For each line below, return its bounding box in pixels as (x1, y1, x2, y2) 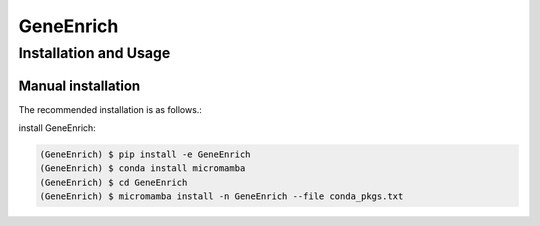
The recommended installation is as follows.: (18, 103, 202, 115)
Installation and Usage (18, 44, 171, 62)
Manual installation (18, 77, 141, 94)
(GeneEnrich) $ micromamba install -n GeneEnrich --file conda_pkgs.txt (39, 191, 404, 202)
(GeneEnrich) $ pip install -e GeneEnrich (39, 149, 251, 160)
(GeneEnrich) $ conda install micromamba (39, 163, 246, 174)
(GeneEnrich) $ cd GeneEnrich (39, 176, 188, 188)
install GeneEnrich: (18, 122, 97, 134)
